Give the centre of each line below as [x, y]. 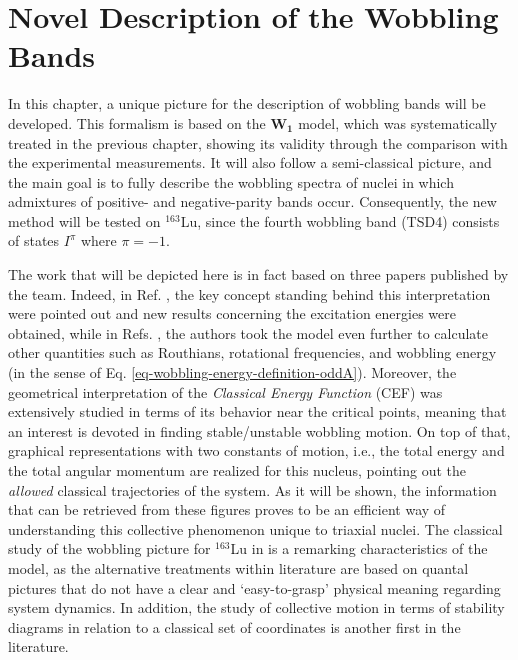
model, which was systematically [398, 122]
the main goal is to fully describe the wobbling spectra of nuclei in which [231, 181]
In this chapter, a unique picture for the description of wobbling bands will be [247, 103]
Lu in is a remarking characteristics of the [359, 548]
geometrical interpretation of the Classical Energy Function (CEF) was [225, 391]
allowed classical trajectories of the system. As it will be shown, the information [252, 489]
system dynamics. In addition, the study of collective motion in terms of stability [256, 607]
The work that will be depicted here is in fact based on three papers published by [258, 274]
